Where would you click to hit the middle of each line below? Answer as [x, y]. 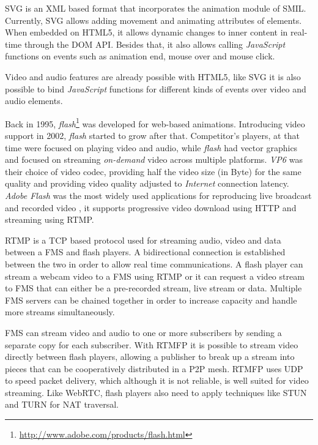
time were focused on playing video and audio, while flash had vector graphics [151, 147]
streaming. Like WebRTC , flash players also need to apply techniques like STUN [156, 392]
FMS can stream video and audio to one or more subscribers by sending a [143, 332]
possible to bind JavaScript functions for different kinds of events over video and [156, 88]
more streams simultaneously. [60, 312]
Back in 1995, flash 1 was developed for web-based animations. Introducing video [155, 122]
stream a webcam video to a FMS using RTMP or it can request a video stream [155, 276]
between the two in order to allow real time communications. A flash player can [154, 264]
